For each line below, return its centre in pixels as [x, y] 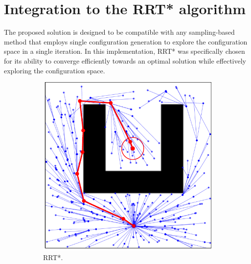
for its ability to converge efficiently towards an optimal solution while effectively [125, 60]
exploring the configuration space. [55, 70]
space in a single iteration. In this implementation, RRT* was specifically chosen [125, 51]
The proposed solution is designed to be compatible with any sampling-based [119, 32]
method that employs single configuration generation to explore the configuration [126, 41]
